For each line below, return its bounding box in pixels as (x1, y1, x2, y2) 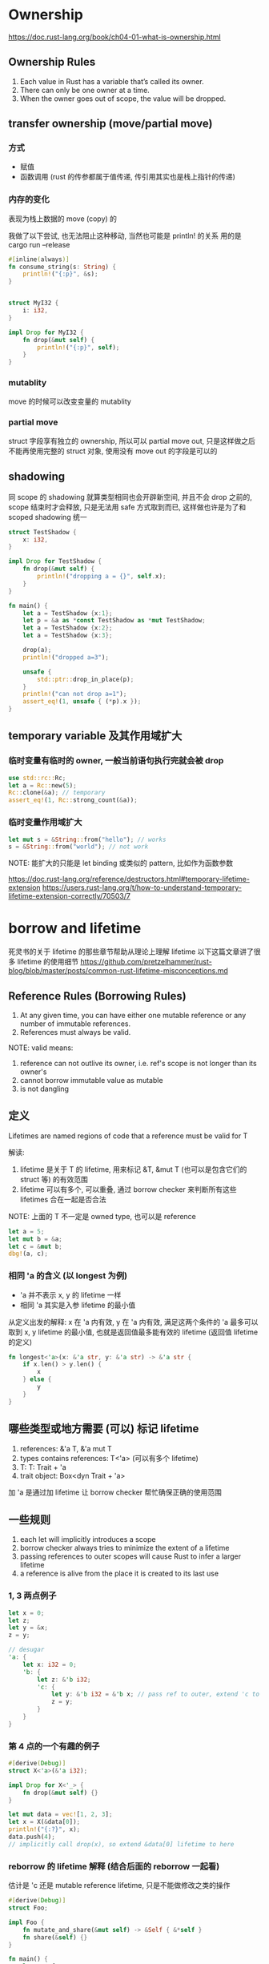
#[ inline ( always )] (8, 255, 70, 264)
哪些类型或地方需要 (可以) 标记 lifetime (8, 1422, 199, 1435)
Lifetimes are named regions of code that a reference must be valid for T (8, 1131, 248, 1141)
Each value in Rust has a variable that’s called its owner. (19, 76, 204, 86)
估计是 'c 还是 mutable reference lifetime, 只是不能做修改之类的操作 (8, 1881, 231, 1890)
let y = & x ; (8, 1624, 48, 1632)
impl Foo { (8, 1918, 45, 1926)
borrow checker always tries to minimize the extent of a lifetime (19, 1543, 230, 1553)
